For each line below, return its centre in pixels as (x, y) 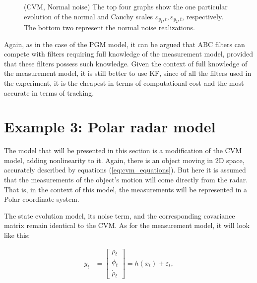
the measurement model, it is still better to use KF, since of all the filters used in (128, 73)
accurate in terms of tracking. (49, 92)
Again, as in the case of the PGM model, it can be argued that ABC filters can (125, 44)
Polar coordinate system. (42, 199)
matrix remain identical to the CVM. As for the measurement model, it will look (127, 225)
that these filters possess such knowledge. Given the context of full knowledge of (126, 63)
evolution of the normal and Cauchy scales (88, 16)
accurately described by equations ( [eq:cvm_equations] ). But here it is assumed (125, 170)
